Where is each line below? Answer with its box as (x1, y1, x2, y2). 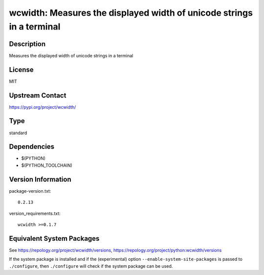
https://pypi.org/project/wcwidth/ (9, 104, 76, 110)
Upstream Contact (9, 91, 66, 100)
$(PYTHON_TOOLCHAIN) (21, 162, 73, 168)
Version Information (9, 175, 71, 183)
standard (9, 130, 27, 136)
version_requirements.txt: (9, 210, 61, 216)
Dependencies (9, 143, 55, 151)
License (9, 65, 34, 74)
